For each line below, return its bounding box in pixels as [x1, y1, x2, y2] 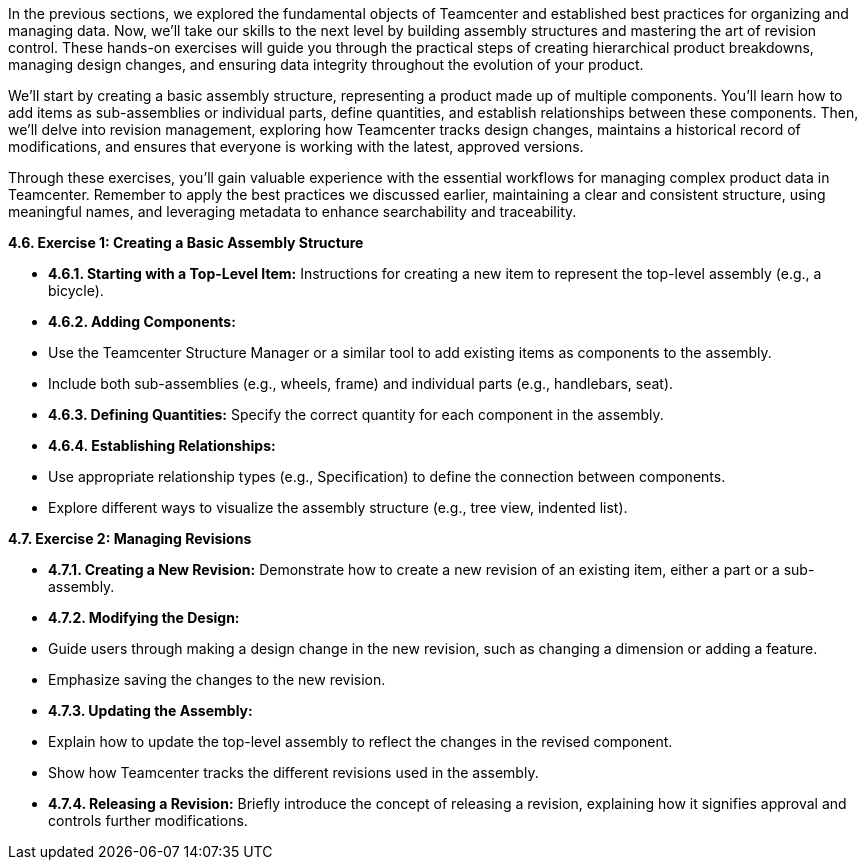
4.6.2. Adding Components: [48, 313, 236, 330]
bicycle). [48, 282, 104, 299]
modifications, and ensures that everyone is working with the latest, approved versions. [8, 138, 584, 155]
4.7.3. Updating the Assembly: [48, 702, 253, 719]
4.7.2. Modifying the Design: [48, 609, 240, 626]
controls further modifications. [48, 812, 248, 829]
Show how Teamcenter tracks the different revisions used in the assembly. [48, 764, 539, 781]
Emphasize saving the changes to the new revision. [48, 671, 386, 688]
